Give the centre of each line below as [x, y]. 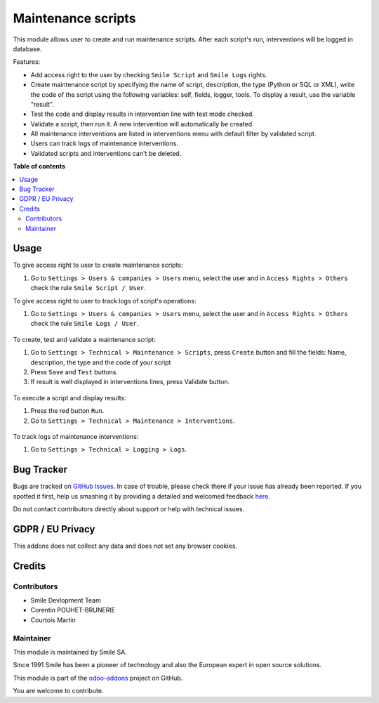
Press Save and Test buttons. [74, 372]
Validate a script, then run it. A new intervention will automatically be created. [142, 124]
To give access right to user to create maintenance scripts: [98, 265]
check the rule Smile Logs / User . [85, 324]
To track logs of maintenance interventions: [76, 436]
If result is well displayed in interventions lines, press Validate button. [130, 382]
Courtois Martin [53, 620]
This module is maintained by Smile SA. [70, 652]
